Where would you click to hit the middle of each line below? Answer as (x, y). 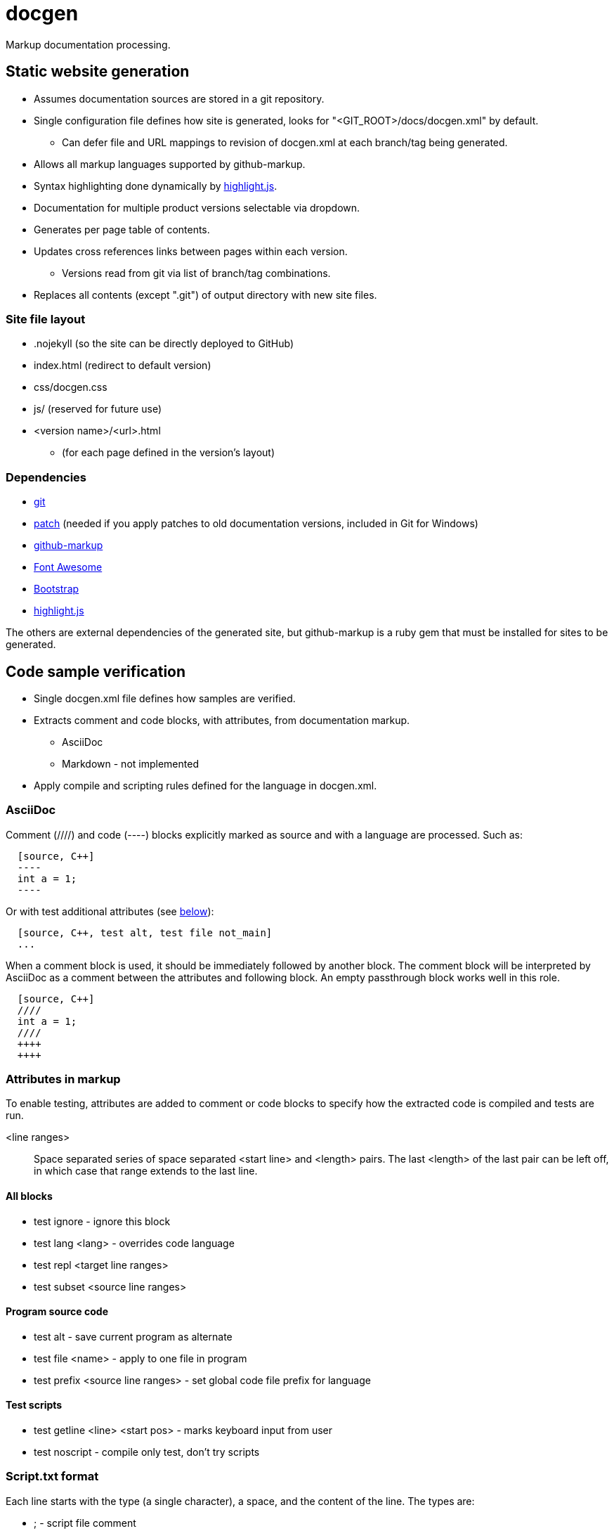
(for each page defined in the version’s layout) (169, 453)
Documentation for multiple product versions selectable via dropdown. (197, 207)
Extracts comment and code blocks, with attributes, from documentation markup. (222, 720)
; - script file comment (85, 1523)
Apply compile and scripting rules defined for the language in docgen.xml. (205, 785)
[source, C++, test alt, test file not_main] (145, 932)
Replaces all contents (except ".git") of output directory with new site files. (205, 295)
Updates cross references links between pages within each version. (191, 251)
